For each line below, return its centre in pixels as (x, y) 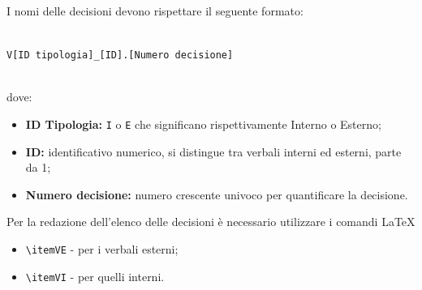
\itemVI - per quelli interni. (95, 276)
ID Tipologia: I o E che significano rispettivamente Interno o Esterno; (203, 124)
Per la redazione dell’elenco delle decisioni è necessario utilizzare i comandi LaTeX (211, 222)
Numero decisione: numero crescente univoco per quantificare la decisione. (217, 194)
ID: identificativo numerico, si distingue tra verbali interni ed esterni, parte (213, 151)
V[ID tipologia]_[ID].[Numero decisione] (120, 55)
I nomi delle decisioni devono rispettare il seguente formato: (155, 11)
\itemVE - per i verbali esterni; (102, 249)
